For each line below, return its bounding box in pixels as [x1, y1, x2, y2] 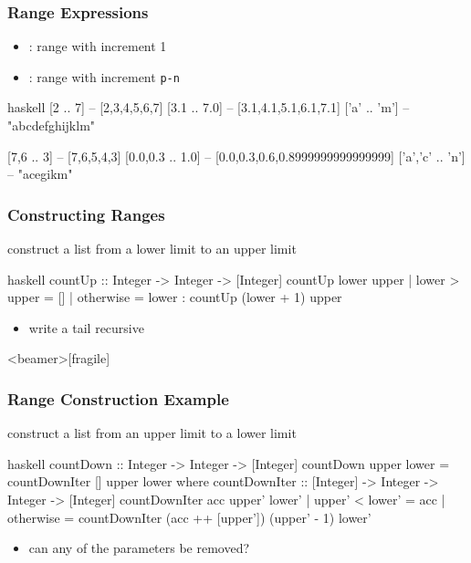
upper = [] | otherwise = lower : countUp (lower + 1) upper [7, 287, 342, 307]
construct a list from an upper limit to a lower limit [7, 423, 297, 443]
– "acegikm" [7, 164, 73, 183]
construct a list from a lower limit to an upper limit [7, 239, 297, 258]
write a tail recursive [28, 318, 144, 337]
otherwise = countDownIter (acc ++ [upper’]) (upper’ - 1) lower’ [7, 507, 372, 527]
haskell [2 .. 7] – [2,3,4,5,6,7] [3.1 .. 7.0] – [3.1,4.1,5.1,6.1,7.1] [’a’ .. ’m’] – [7, 98, 410, 117]
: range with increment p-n [28, 67, 180, 86]
